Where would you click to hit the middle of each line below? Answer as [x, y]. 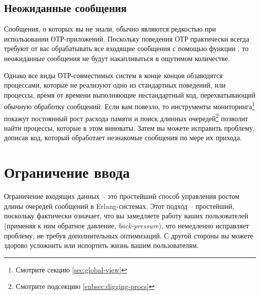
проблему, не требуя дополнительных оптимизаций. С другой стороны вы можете [129, 235]
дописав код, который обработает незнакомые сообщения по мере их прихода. [123, 137]
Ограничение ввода [67, 172]
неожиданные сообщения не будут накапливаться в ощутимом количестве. [117, 58]
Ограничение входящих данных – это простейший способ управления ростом [122, 196]
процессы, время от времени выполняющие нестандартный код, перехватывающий [130, 94]
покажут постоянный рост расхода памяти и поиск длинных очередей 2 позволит [126, 117]
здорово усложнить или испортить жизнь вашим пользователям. [101, 245]
